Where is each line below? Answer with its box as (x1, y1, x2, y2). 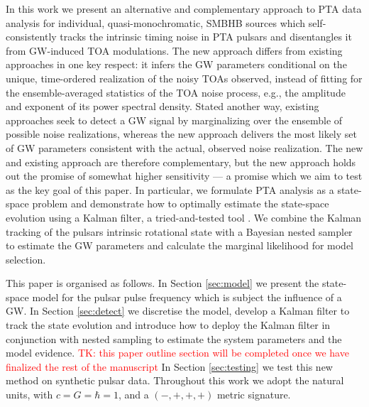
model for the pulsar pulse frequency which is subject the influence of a (32, 289, 342, 304)
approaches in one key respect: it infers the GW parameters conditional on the (6, 57, 347, 72)
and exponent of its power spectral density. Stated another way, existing (6, 99, 319, 114)
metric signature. (216, 387, 291, 402)
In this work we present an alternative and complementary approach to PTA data (6, 1, 362, 16)
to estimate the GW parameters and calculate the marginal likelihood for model (6, 238, 354, 253)
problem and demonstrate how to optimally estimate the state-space (32, 196, 329, 211)
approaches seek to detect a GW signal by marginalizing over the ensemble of (6, 112, 343, 127)
